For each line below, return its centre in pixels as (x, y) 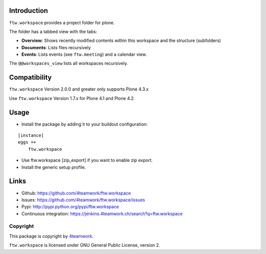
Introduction (29, 11)
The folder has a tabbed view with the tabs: (53, 32)
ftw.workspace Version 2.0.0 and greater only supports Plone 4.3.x (79, 89)
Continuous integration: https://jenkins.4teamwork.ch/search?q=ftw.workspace (102, 214)
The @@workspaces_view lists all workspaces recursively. (68, 63)
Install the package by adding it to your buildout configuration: (84, 124)
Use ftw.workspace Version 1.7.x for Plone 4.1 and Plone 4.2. (72, 98)
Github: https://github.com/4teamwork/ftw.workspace (76, 193)
